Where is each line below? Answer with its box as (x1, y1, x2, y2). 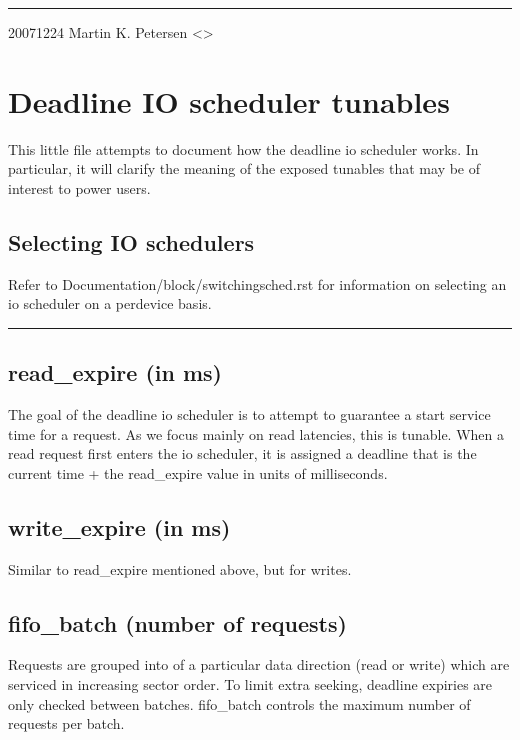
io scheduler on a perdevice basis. (8, 293, 212, 314)
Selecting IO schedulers (8, 226, 255, 257)
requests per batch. (8, 713, 125, 734)
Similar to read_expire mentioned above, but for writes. (8, 558, 352, 579)
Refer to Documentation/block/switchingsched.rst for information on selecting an (8, 273, 507, 294)
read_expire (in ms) (8, 357, 223, 388)
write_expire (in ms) (8, 511, 231, 542)
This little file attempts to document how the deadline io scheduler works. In (8, 138, 479, 159)
